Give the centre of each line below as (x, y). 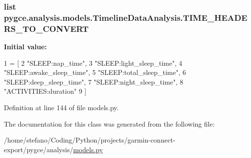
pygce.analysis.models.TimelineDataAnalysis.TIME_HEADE (126, 17)
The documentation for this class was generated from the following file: (109, 123)
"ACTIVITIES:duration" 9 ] (45, 91)
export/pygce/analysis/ (39, 149)
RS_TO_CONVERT (46, 28)
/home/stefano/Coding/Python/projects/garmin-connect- (90, 140)
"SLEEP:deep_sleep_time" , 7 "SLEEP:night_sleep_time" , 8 (94, 81)
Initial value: (25, 47)
